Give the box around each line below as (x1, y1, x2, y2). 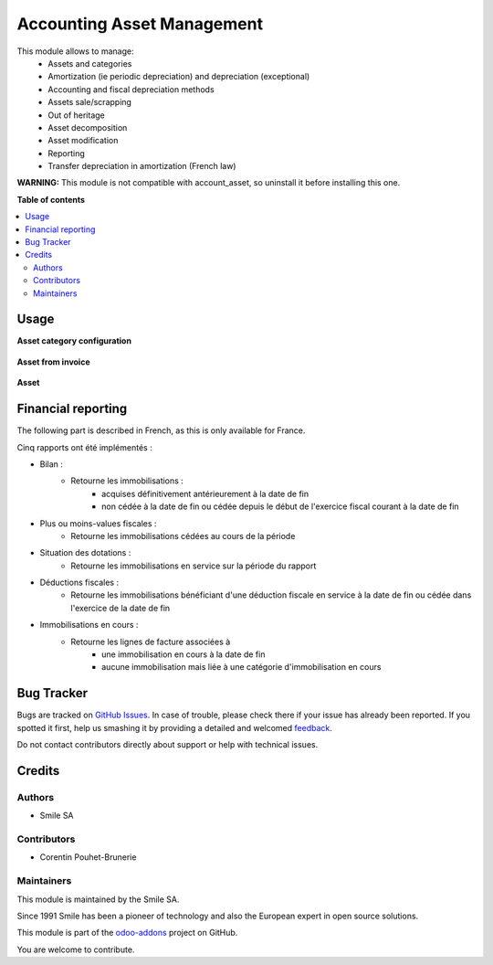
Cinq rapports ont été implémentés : (16, 441, 152, 452)
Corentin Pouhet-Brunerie (39, 852, 137, 863)
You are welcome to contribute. (16, 944, 135, 955)
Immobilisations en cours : (39, 620, 139, 631)
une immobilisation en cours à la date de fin (101, 649, 266, 660)
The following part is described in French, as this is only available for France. (16, 425, 306, 436)
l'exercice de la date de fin (70, 602, 171, 613)
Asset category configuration (16, 335, 132, 346)
